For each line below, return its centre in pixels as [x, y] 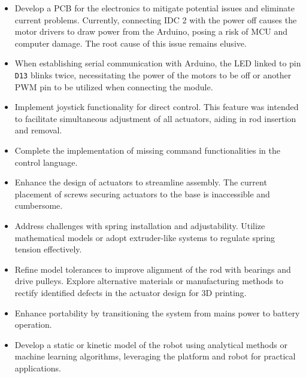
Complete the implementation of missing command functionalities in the [147, 150]
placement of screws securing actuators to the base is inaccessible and [142, 193]
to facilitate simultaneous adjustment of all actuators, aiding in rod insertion [155, 118]
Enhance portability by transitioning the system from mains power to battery [157, 313]
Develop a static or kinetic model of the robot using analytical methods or [151, 344]
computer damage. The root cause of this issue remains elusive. [131, 43]
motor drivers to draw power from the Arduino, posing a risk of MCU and [151, 31]
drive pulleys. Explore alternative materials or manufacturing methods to [149, 281]
